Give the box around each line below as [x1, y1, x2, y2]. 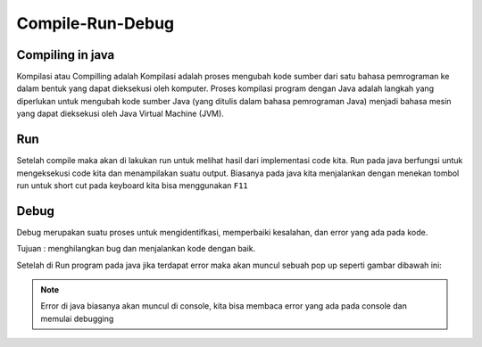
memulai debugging [40, 313, 114, 324]
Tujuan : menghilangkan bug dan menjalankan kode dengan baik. [16, 244, 256, 254]
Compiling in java [16, 47, 115, 62]
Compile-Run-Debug [16, 13, 175, 33]
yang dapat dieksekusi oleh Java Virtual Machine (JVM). [16, 108, 225, 120]
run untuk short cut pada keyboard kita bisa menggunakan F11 [16, 179, 249, 191]
